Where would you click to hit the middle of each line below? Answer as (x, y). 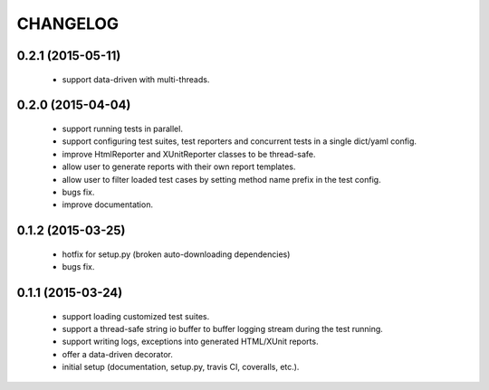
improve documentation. (108, 205)
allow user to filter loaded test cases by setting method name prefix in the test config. (221, 179)
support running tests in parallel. (122, 128)
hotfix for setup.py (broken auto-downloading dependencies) (176, 254)
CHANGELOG (68, 24)
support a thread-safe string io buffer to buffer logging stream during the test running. (223, 328)
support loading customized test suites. (136, 316)
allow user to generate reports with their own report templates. (179, 166)
